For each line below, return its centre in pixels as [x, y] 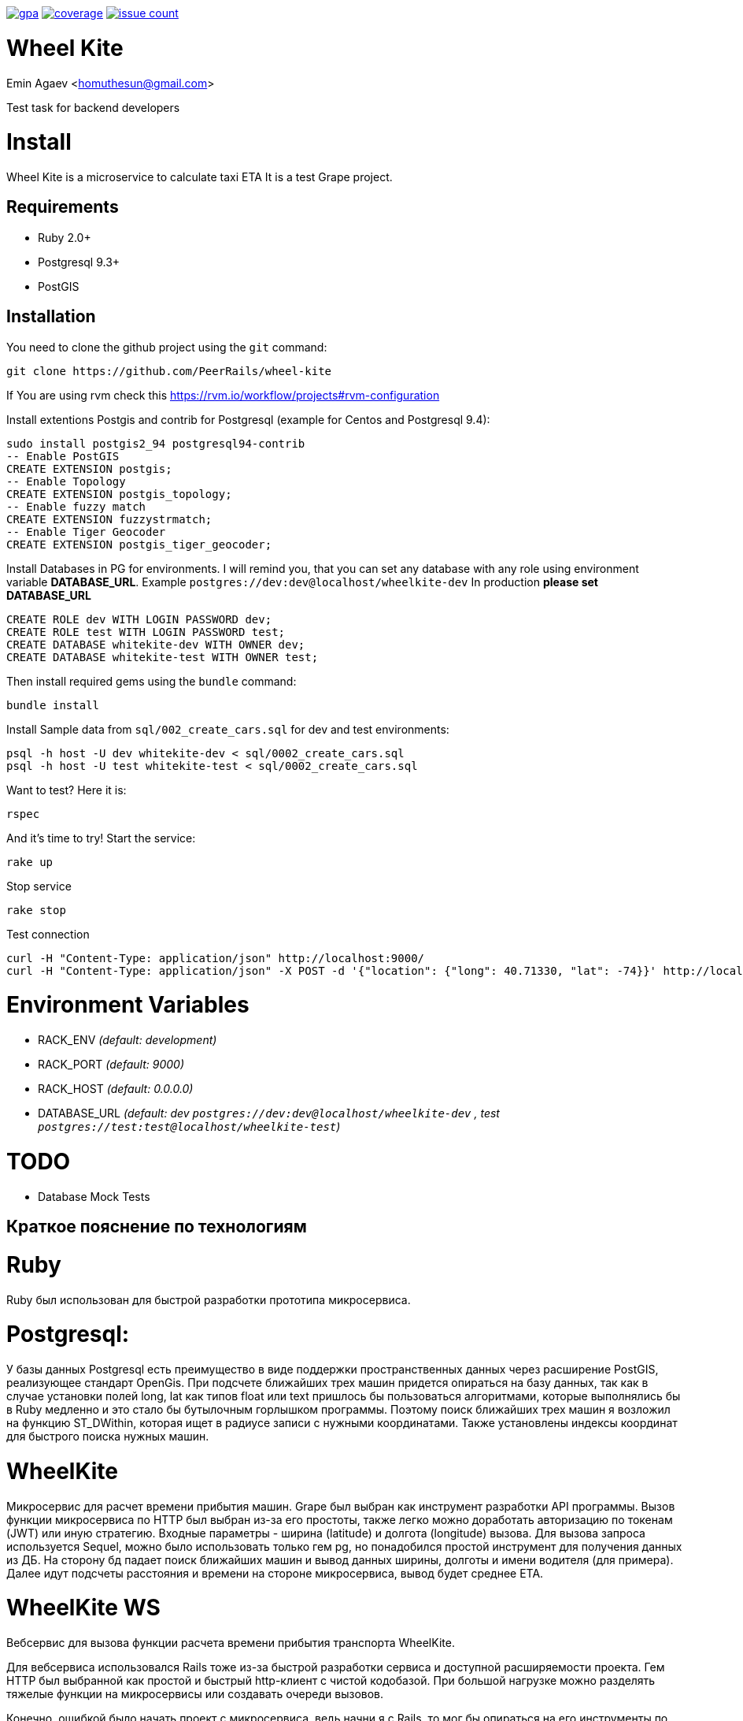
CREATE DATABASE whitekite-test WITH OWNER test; [163, 657]
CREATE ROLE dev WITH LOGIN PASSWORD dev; [139, 619]
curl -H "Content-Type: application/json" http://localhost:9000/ [216, 958]
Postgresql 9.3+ [79, 262]
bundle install [53, 705]
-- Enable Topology [66, 481]
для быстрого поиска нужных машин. [108, 1437]
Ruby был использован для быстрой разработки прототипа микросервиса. [209, 1299]
